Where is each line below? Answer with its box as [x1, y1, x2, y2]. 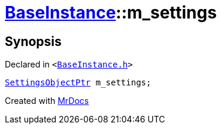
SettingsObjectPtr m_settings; [5, 78, 152, 88]
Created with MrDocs [5, 96, 89, 106]
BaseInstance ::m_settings [5, 2, 217, 23]
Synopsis [5, 33, 62, 49]
